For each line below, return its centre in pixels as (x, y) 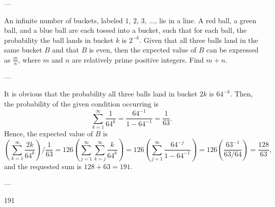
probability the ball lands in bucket (59, 40)
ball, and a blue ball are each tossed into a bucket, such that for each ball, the (125, 30)
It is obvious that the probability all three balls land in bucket (101, 94)
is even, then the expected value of (143, 50)
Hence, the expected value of (49, 133)
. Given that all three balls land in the (199, 40)
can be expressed (232, 50)
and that (66, 50)
